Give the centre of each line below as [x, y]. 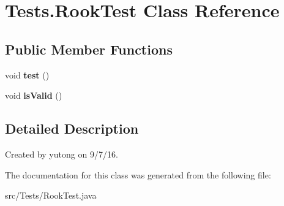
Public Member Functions [89, 49]
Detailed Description [72, 128]
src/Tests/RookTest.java [51, 195]
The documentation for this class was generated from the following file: [138, 174]
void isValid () [34, 95]
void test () [27, 74]
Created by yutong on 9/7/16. [62, 154]
